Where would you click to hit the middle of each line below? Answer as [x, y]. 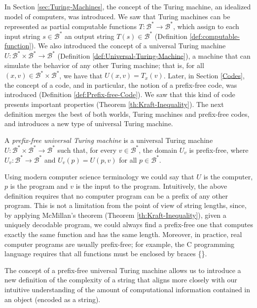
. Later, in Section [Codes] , [204, 75]
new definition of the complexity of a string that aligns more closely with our [121, 280]
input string [22, 36]
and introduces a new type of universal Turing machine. [89, 123]
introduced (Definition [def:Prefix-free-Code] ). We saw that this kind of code [120, 94]
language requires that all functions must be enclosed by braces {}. [106, 254]
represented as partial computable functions [71, 26]
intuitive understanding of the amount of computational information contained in [128, 290]
